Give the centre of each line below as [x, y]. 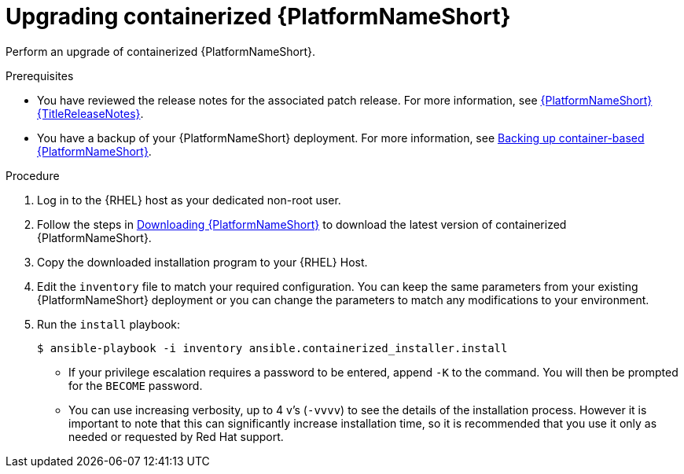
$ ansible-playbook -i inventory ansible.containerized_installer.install [272, 348]
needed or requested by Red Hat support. [176, 436]
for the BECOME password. [136, 385]
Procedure [33, 175]
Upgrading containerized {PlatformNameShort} [258, 17]
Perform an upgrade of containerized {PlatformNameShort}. [161, 51]
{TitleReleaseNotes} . [90, 113]
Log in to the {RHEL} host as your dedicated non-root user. [189, 200]
